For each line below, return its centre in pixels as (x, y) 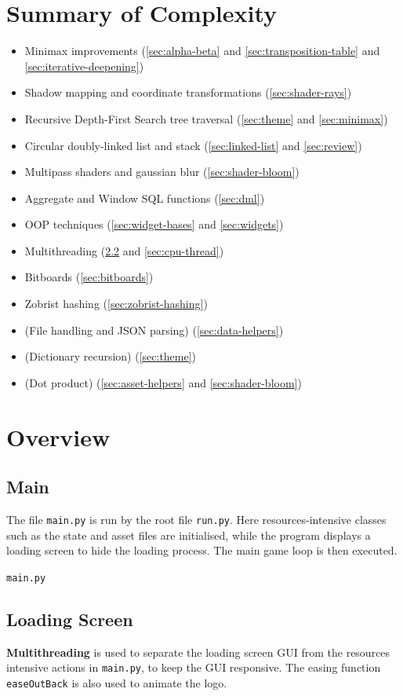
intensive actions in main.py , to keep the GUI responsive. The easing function (194, 667)
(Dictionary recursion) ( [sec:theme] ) (111, 356)
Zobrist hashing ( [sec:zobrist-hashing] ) (116, 304)
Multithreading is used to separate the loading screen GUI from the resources (198, 652)
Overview (58, 436)
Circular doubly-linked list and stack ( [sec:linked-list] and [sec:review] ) (193, 145)
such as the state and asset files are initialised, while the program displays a (189, 535)
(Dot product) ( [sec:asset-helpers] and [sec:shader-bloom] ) (163, 382)
